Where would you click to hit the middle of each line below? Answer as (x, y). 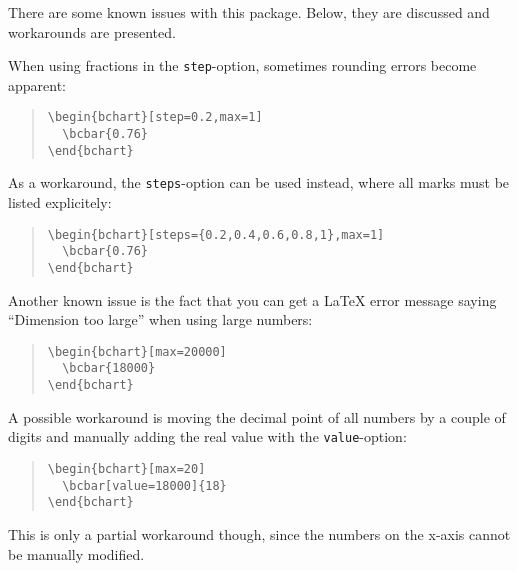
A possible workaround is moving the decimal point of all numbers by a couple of (257, 416)
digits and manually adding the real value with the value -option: (207, 436)
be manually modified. (76, 553)
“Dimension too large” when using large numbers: (160, 319)
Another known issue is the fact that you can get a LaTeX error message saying (252, 299)
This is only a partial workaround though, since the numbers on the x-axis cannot (259, 534)
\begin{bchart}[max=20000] (137, 351)
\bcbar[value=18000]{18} (144, 485)
